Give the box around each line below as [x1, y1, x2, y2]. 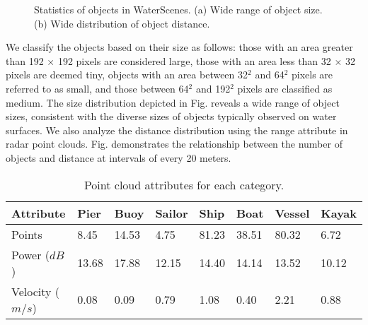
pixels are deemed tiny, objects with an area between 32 [6, 67, 248, 82]
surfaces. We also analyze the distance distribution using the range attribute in [6, 122, 348, 137]
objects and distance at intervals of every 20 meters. [6, 150, 231, 165]
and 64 [255, 67, 284, 82]
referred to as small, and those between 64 [6, 81, 189, 95]
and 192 [195, 81, 231, 95]
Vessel [275, 204, 310, 221]
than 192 [6, 53, 44, 68]
